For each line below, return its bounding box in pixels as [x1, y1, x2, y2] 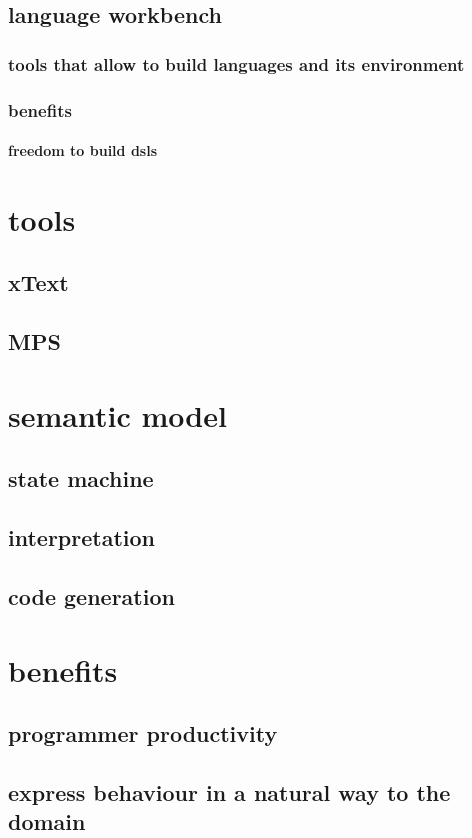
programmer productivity [8, 718, 278, 749]
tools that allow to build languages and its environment [8, 51, 465, 76]
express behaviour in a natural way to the [8, 776, 451, 807]
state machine [8, 463, 154, 494]
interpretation [8, 522, 155, 553]
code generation [8, 580, 175, 611]
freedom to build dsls [8, 140, 158, 161]
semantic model [8, 394, 227, 435]
